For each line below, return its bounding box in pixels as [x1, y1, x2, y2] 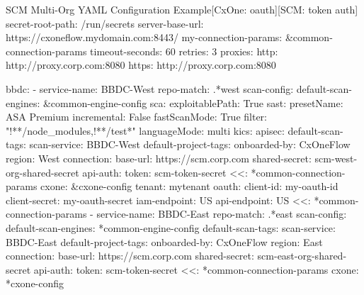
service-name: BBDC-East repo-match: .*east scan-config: [96, 206, 347, 221]
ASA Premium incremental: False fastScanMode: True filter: [6, 109, 267, 124]
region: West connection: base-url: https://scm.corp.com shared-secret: [6, 150, 312, 165]
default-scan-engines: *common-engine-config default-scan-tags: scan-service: [6, 220, 336, 235]
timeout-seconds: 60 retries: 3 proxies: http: [90, 43, 278, 58]
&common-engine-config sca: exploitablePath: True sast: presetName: [42, 95, 343, 110]
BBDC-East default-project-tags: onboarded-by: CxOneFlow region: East [6, 234, 323, 249]
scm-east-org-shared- [257, 248, 347, 263]
